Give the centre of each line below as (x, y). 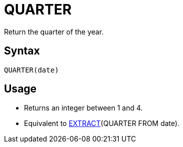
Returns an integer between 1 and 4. (83, 108)
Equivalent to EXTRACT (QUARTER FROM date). (102, 123)
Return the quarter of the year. (54, 31)
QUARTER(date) (31, 70)
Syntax (22, 51)
